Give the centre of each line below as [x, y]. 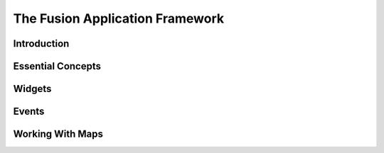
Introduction [41, 44]
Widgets [32, 89]
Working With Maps [58, 134]
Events [29, 112]
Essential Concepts [57, 66]
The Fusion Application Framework [119, 18]
